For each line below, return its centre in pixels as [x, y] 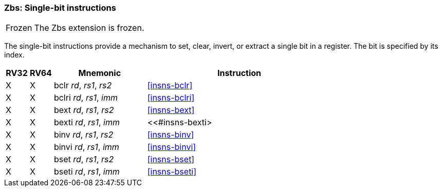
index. [14, 55]
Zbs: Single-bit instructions [60, 8]
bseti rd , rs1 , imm [87, 172]
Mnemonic [100, 73]
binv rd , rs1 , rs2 [84, 135]
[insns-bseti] [172, 172]
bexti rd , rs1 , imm [87, 122]
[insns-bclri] [171, 98]
